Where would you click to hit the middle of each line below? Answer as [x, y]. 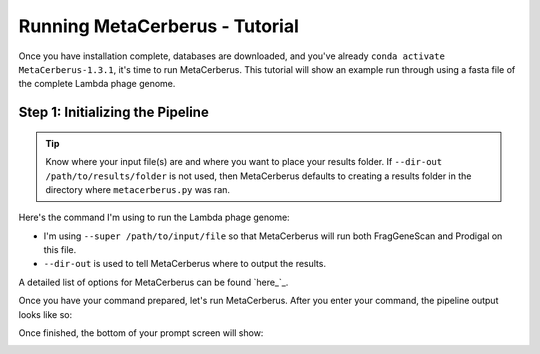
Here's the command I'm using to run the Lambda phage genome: [154, 217]
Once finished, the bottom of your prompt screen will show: [141, 333]
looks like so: [45, 314]
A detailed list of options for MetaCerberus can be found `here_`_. [153, 282]
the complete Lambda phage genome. [97, 84]
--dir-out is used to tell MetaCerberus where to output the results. [185, 264]
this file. [60, 250]
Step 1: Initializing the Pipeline [113, 112]
